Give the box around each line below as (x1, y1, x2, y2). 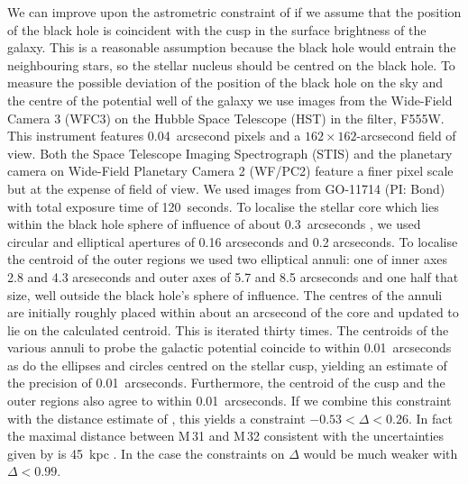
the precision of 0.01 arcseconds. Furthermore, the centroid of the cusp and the (7, 373, 445, 392)
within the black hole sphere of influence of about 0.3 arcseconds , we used (7, 215, 421, 233)
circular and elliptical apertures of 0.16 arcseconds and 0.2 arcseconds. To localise (7, 232, 458, 251)
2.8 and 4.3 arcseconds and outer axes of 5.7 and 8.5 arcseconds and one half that (7, 267, 459, 286)
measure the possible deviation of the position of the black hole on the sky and (7, 73, 444, 92)
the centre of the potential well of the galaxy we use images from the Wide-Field (7, 90, 453, 109)
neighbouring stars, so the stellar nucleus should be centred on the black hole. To (7, 55, 455, 74)
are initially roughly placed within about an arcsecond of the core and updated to (7, 303, 459, 322)
